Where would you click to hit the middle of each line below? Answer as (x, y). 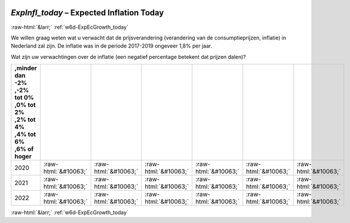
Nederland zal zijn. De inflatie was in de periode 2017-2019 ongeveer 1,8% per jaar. (111, 46)
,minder (26, 68)
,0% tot (25, 105)
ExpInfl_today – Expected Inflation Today (87, 13)
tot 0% (24, 98)
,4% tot (25, 134)
